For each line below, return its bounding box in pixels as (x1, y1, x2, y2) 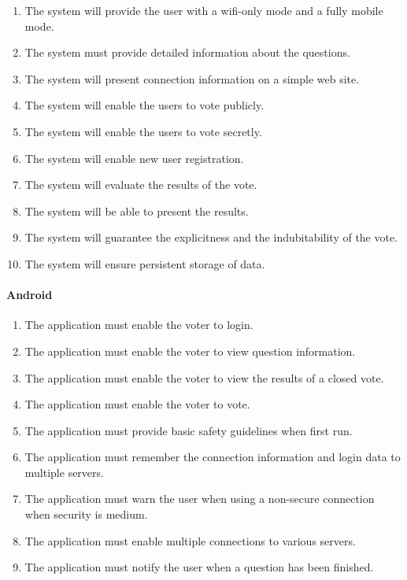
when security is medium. (24, 506, 148, 523)
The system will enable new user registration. (24, 150, 244, 166)
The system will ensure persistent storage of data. (24, 255, 265, 272)
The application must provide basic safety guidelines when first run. (24, 422, 353, 438)
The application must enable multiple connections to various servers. (24, 532, 356, 549)
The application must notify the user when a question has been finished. (24, 559, 374, 575)
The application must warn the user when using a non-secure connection (24, 490, 375, 507)
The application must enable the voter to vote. (24, 396, 250, 412)
